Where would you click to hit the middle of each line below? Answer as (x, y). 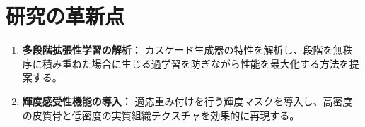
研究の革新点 (65, 16)
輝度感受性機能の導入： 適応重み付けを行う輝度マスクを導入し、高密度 (187, 101)
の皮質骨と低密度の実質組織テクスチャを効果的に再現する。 (161, 115)
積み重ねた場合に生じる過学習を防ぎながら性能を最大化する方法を (196, 63)
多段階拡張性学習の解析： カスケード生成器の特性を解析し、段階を (178, 50)
